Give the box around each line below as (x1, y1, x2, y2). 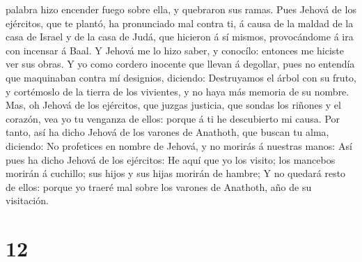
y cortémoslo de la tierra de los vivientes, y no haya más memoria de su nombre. (6, 84, 349, 98)
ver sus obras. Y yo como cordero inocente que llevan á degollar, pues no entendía (6, 56, 355, 71)
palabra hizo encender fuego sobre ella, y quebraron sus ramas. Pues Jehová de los (6, 2, 356, 16)
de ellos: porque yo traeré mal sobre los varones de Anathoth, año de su (6, 179, 312, 194)
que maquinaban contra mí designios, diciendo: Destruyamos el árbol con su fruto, (6, 70, 356, 84)
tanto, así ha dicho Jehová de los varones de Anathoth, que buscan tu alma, (6, 125, 329, 139)
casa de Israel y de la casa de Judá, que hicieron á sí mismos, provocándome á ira (6, 29, 354, 44)
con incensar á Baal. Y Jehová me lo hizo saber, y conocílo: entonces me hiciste (6, 43, 345, 57)
